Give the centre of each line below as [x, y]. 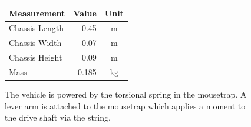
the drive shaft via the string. [58, 117]
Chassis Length [36, 28]
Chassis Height [36, 57]
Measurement [37, 13]
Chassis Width [35, 43]
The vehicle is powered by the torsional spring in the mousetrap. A [126, 94]
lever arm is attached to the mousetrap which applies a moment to [125, 106]
